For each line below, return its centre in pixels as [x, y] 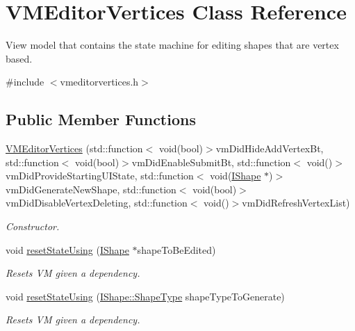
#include [25, 82]
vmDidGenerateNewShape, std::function [91, 189]
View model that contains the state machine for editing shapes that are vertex [172, 45]
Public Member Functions [101, 119]
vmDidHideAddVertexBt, [270, 148]
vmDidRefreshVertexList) [296, 203]
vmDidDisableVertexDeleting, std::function [97, 203]
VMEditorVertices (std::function [74, 148]
